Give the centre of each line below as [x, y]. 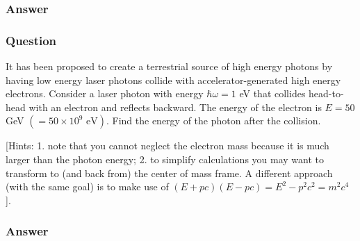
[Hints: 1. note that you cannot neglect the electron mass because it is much [167, 146]
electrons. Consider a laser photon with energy [105, 93]
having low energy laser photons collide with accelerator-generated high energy [173, 80]
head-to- [326, 93]
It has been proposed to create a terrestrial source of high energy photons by [169, 66]
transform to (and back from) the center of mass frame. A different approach [169, 173]
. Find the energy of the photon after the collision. [213, 120]
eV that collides [272, 93]
